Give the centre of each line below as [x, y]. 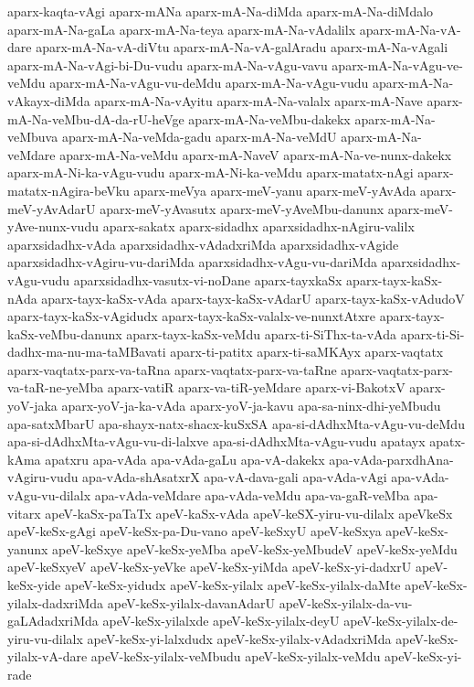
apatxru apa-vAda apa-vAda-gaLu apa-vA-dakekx [185, 459]
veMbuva [33, 137]
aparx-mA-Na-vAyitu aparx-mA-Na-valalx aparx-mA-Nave [258, 100]
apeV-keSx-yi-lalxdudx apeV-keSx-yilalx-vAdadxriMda [239, 638]
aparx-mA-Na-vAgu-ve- [397, 64]
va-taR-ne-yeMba [56, 387]
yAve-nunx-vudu [53, 226]
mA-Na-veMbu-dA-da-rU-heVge [96, 118]
